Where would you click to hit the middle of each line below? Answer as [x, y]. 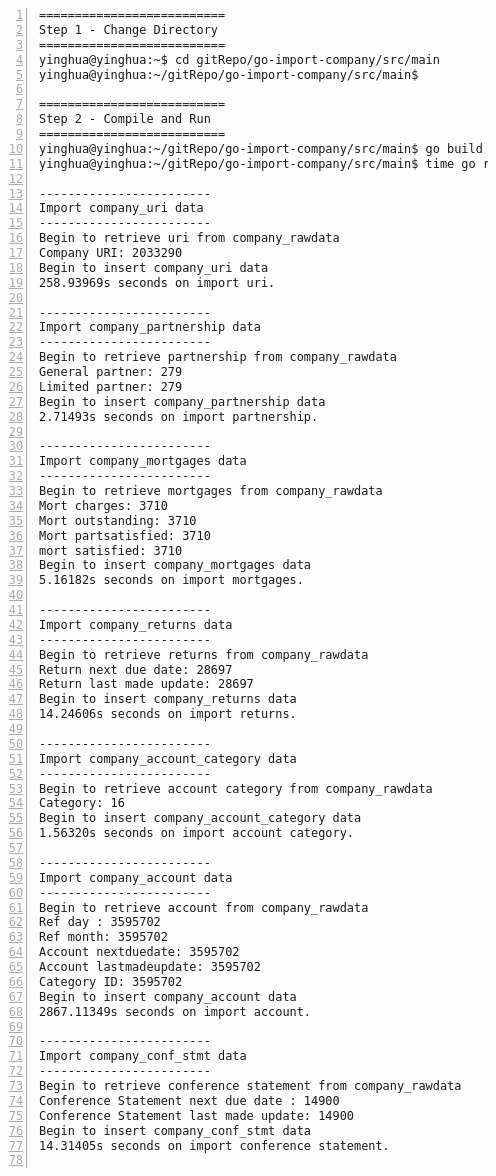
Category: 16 [82, 803]
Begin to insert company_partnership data [182, 401]
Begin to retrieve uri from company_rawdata [189, 238]
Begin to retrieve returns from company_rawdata [204, 654]
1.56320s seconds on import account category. [196, 833]
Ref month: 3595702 [103, 937]
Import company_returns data [136, 624]
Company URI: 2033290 [111, 253]
